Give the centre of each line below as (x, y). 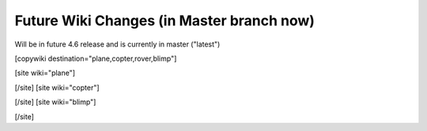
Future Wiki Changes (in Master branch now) (165, 21)
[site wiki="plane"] (45, 73)
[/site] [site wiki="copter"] (57, 88)
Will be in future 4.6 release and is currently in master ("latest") (117, 44)
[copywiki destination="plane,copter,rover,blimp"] (96, 58)
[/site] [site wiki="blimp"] (55, 102)
